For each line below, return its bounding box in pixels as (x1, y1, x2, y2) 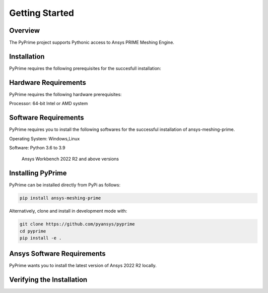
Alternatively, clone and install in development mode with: (9, 208, 128, 214)
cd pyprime (19, 228, 46, 234)
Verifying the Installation (9, 276, 88, 284)
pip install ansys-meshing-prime (19, 195, 101, 201)
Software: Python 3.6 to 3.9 (9, 144, 66, 151)
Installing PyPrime (9, 169, 67, 177)
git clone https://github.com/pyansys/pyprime (19, 221, 135, 227)
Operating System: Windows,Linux (9, 135, 80, 141)
